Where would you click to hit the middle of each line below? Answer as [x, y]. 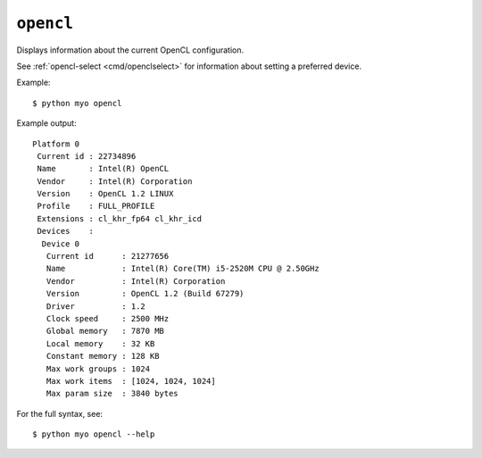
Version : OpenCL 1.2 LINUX [105, 194]
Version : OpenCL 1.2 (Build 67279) [145, 294]
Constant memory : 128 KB [103, 356]
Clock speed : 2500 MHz [108, 318]
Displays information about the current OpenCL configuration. [130, 50]
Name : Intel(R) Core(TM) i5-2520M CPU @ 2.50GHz [183, 269]
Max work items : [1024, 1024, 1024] [131, 381]
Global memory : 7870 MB [105, 331]
